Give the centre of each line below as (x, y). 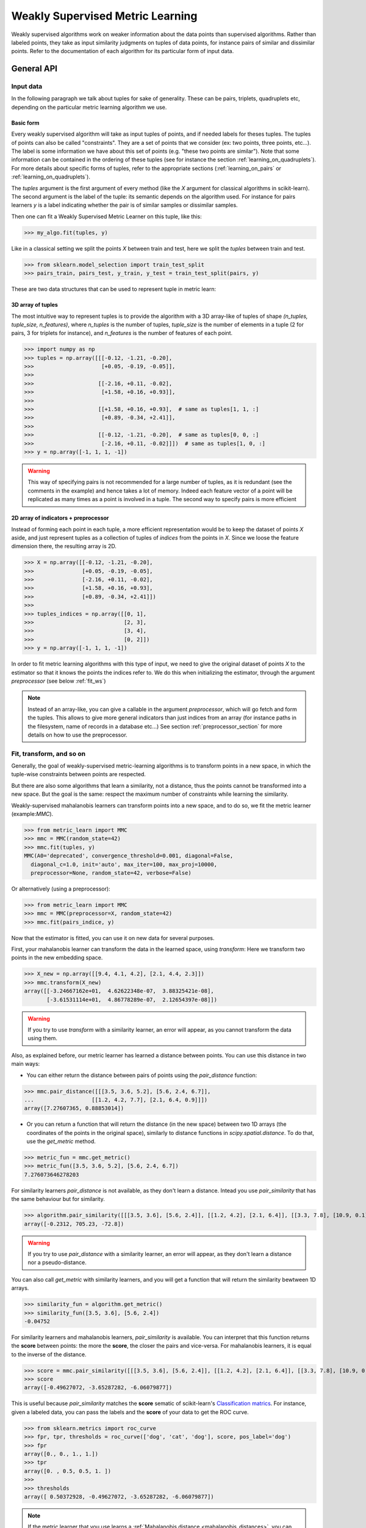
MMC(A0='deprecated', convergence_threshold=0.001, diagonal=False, (129, 856)
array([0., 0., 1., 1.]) (61, 1454)
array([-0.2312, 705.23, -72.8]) (74, 1224)
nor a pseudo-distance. (57, 1263)
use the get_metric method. (61, 1141)
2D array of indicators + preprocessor (60, 518)
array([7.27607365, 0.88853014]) (74, 1108)
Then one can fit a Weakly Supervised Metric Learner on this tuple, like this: (106, 216)
